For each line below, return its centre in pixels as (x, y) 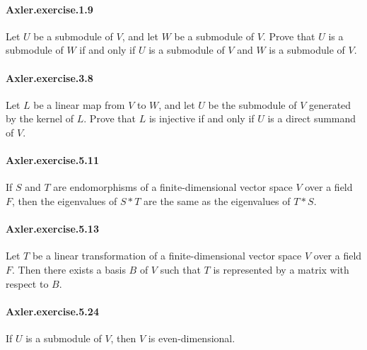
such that (180, 269)
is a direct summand (312, 118)
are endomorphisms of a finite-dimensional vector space (173, 187)
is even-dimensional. (192, 338)
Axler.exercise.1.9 (49, 9)
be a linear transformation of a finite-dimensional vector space (167, 256)
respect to (27, 283)
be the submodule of (252, 104)
